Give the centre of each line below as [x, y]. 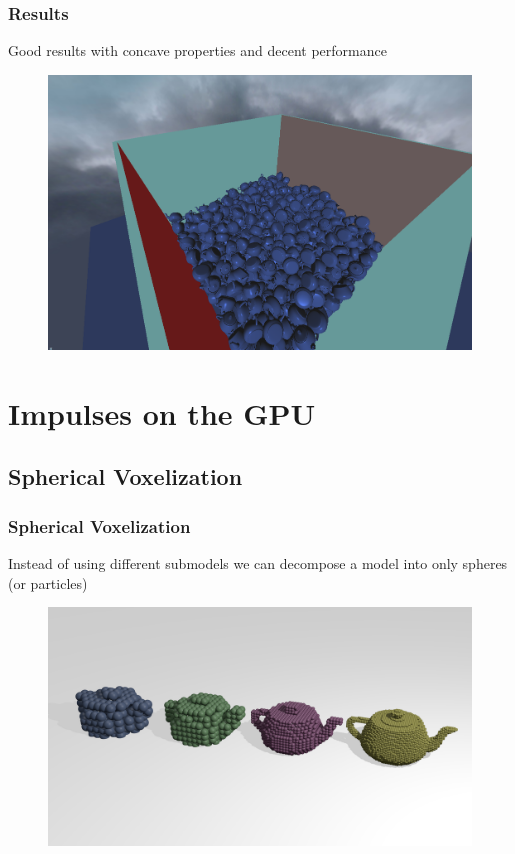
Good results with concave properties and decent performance [197, 50]
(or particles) [48, 582]
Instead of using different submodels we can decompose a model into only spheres [258, 562]
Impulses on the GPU [162, 412]
